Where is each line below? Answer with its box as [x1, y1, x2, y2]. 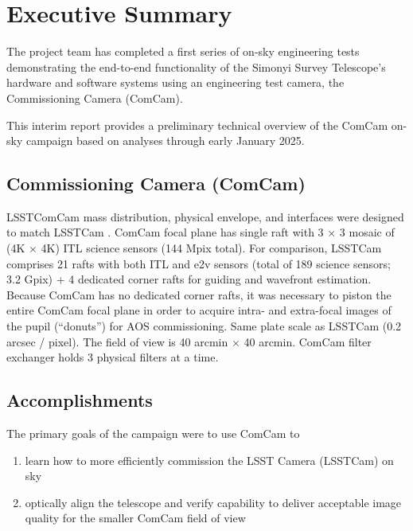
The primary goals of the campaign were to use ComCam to [6, 425, 300, 442]
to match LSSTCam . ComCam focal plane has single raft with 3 [6, 224, 324, 240]
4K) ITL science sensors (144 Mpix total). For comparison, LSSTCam [41, 240, 382, 256]
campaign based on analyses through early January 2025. [25, 132, 305, 149]
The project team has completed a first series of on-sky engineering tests [6, 43, 360, 60]
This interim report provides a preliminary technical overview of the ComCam [6, 116, 388, 133]
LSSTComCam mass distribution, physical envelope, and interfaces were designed [6, 208, 404, 225]
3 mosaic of [339, 224, 395, 240]
